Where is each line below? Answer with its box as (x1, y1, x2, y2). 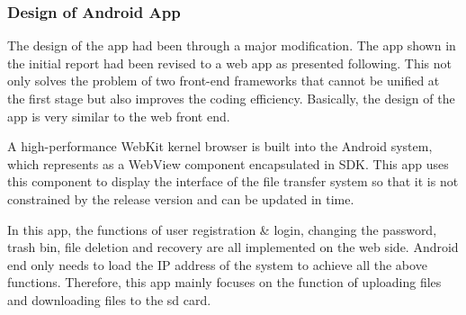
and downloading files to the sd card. (7, 290, 211, 309)
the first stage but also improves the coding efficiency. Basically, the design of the (7, 89, 455, 107)
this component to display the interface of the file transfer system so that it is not (7, 172, 459, 191)
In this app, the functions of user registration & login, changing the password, (7, 220, 437, 238)
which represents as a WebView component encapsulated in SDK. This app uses (7, 154, 449, 173)
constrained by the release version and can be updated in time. (7, 189, 354, 208)
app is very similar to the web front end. (7, 106, 230, 125)
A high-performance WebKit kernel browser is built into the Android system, (7, 137, 433, 156)
